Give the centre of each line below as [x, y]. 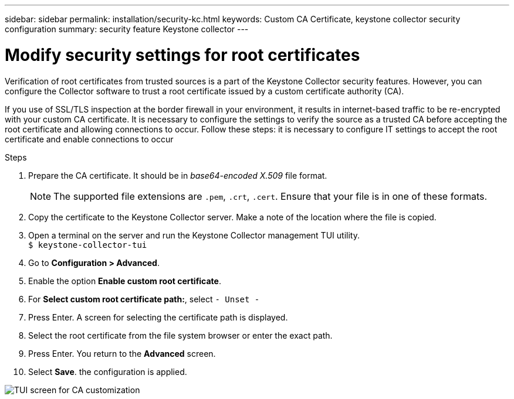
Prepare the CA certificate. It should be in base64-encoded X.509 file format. [178, 175]
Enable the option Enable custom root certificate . [125, 281]
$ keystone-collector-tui [88, 245]
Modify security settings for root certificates [182, 55]
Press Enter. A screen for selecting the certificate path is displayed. [158, 317]
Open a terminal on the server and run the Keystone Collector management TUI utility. [194, 235]
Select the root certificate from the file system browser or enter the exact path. [180, 335]
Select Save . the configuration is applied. [108, 371]
